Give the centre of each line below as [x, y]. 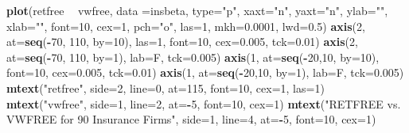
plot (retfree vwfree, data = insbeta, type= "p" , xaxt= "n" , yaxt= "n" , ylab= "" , [197, 10]
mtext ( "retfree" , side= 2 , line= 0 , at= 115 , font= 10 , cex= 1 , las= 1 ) [166, 87]
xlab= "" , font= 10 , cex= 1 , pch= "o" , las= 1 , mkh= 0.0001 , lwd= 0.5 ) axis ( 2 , [186, 26]
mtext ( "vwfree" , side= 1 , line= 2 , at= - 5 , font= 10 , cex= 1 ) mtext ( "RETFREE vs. [204, 103]
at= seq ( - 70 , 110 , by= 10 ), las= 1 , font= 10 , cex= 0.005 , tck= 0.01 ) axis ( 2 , [182, 42]
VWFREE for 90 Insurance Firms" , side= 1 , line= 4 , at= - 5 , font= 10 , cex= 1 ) [191, 119]
